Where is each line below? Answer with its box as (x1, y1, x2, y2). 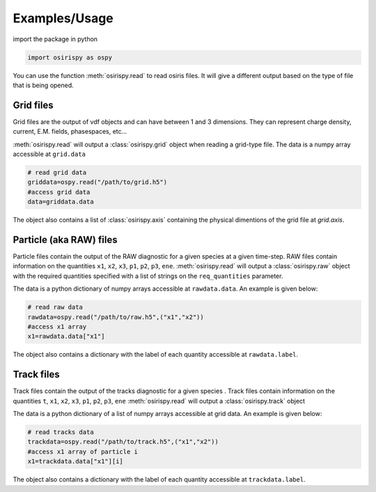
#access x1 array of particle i (27, 447, 139, 456)
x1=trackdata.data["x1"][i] (27, 457, 123, 466)
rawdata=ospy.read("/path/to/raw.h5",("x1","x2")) (27, 313, 205, 321)
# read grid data (27, 168, 87, 176)
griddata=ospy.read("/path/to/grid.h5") (27, 178, 167, 186)
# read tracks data (27, 429, 94, 436)
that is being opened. (13, 81, 75, 89)
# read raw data (27, 303, 84, 312)
